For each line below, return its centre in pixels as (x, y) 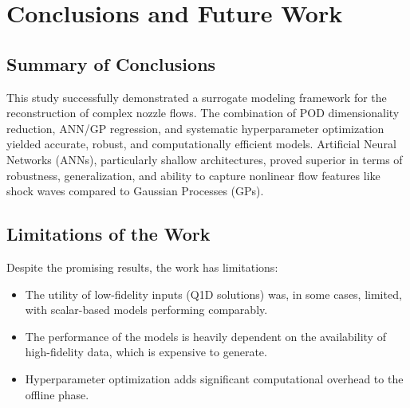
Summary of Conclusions (111, 63)
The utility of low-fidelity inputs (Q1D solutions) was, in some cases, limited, (213, 294)
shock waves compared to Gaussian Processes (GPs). (135, 191)
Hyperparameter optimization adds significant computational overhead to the (214, 378)
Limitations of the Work (108, 234)
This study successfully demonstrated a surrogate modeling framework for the (197, 97)
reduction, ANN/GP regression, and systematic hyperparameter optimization (195, 128)
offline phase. (57, 394)
